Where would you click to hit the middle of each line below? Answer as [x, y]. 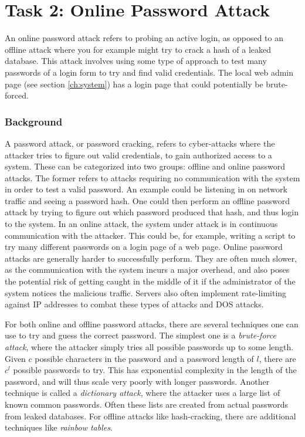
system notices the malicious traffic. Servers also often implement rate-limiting [146, 292]
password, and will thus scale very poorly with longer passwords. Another [137, 381]
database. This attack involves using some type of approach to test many [136, 61]
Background [34, 121]
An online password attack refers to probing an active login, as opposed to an [144, 38]
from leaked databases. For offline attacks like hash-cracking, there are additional [150, 416]
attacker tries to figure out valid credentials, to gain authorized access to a [138, 155]
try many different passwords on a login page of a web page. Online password [144, 247]
